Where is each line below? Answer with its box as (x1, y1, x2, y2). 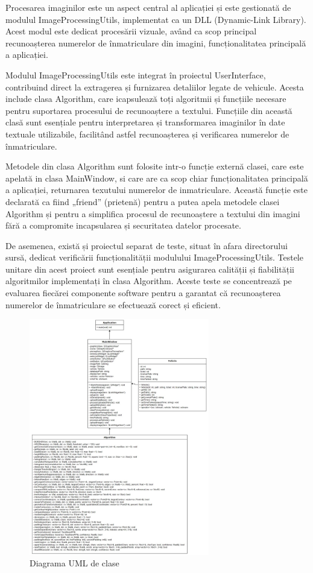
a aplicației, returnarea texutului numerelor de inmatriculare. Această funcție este (5, 183, 308, 196)
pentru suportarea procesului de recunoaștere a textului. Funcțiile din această (5, 104, 292, 116)
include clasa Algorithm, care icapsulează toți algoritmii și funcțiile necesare (5, 92, 286, 105)
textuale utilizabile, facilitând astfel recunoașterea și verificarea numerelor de (5, 127, 289, 140)
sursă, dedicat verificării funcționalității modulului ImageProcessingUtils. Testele (5, 251, 303, 264)
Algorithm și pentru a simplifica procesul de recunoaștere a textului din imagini (5, 207, 300, 220)
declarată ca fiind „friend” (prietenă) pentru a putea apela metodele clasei (5, 195, 280, 207)
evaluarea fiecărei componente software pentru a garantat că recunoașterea (5, 286, 281, 299)
